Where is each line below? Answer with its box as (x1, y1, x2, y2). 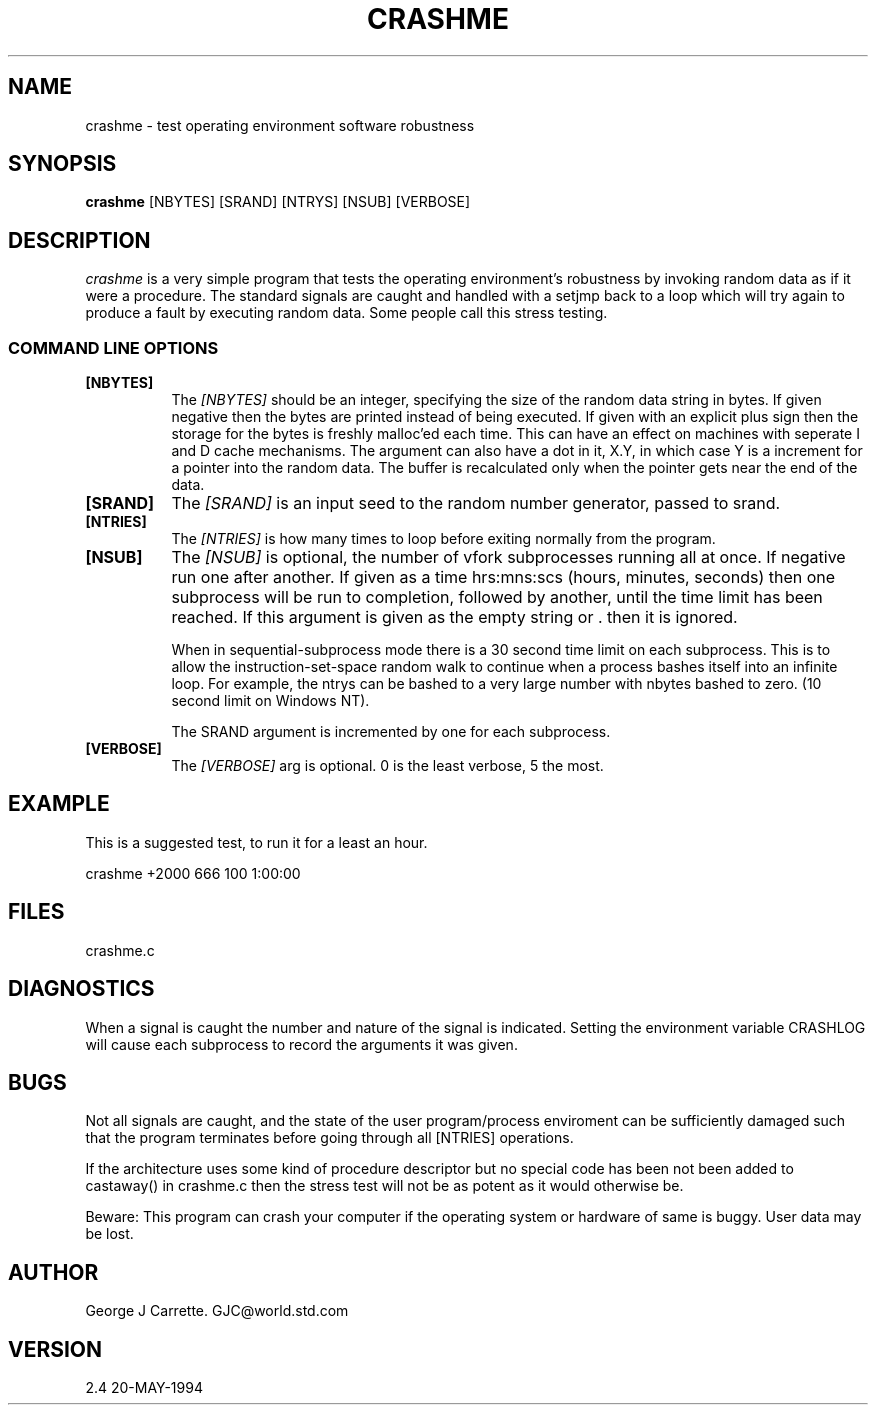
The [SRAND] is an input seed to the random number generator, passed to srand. (171, 493, 781, 514)
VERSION (8, 1336, 103, 1362)
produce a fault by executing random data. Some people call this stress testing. (85, 304, 608, 322)
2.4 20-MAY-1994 (85, 1379, 203, 1397)
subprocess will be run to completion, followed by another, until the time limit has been (171, 587, 823, 608)
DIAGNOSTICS (8, 976, 155, 1002)
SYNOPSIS (8, 151, 117, 177)
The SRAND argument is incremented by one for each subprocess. (171, 723, 611, 741)
